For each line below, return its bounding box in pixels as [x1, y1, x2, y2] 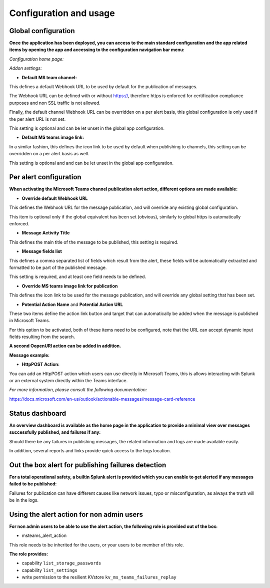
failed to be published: [9, 481, 57, 487]
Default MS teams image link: [21, 134, 84, 140]
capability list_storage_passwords [21, 560, 101, 566]
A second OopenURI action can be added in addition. [9, 343, 121, 349]
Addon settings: [9, 65, 42, 71]
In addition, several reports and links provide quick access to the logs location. [9, 447, 171, 453]
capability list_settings [21, 567, 77, 573]
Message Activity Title [21, 230, 70, 236]
